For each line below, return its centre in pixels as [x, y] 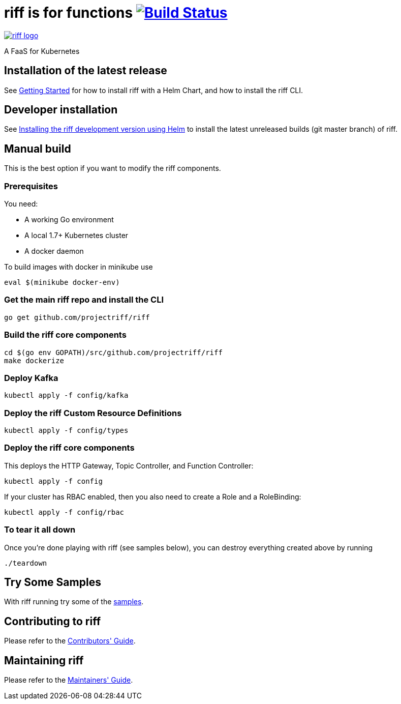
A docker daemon [54, 251]
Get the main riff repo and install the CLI [84, 300]
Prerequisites [31, 186]
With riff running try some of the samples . [74, 602]
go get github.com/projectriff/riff [77, 317]
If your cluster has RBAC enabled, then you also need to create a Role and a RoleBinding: [153, 496]
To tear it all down [40, 530]
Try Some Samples [53, 582]
